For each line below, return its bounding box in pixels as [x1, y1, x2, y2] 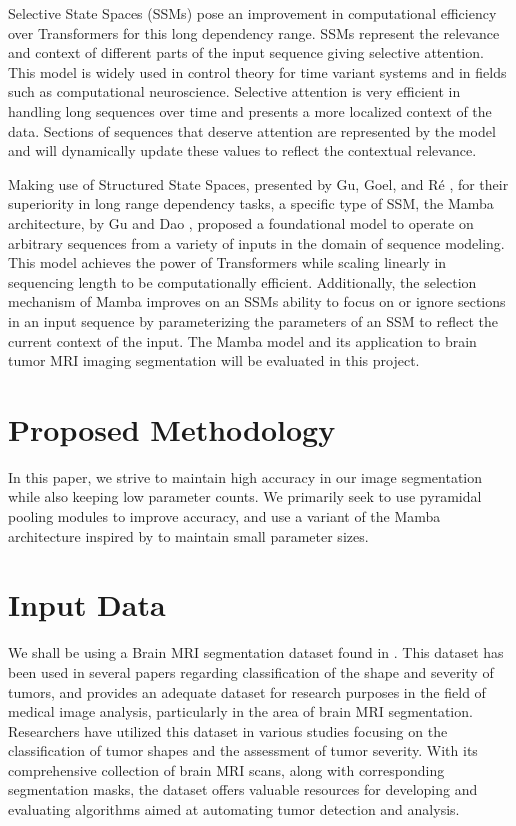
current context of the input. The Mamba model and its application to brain [8, 330, 477, 351]
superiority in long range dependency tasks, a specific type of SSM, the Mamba [8, 193, 494, 214]
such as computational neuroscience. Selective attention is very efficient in [8, 81, 461, 102]
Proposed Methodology [8, 408, 336, 449]
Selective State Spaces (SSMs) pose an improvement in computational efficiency [8, 3, 497, 23]
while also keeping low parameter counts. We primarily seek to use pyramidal [8, 486, 482, 507]
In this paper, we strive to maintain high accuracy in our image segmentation [8, 466, 483, 487]
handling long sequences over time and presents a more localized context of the [8, 100, 492, 121]
